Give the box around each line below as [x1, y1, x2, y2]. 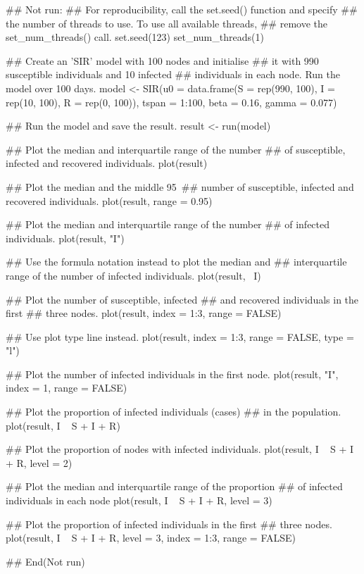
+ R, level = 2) [6, 455, 73, 470]
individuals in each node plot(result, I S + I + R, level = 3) [6, 493, 272, 508]
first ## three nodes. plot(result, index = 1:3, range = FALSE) [6, 306, 282, 320]
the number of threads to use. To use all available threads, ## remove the [6, 15, 327, 30]
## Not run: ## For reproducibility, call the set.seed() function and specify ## [6, 2, 358, 16]
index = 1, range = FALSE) [6, 380, 127, 395]
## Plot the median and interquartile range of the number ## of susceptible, [6, 142, 346, 156]
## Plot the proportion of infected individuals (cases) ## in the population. [6, 404, 341, 419]
